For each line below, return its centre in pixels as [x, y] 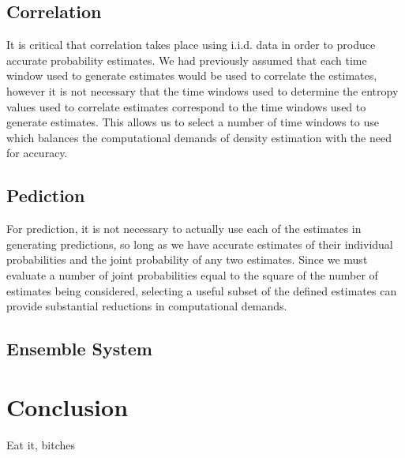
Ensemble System [79, 349]
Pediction [46, 195]
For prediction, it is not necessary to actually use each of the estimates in [184, 229]
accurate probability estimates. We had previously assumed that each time [187, 60]
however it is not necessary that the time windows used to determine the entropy [202, 90]
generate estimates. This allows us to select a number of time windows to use [193, 122]
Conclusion [67, 406]
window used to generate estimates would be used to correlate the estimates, [192, 75]
